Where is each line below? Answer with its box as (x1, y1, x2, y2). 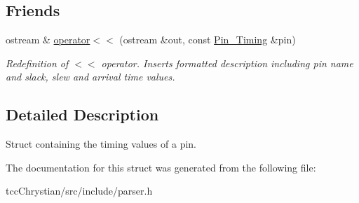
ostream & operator (6, 32, 90, 47)
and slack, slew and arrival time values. (6, 69, 175, 84)
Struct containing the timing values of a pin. (6, 136, 196, 151)
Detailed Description (6, 104, 159, 125)
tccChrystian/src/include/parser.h (6, 183, 153, 198)
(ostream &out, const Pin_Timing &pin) (119, 32, 296, 47)
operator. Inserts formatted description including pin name (101, 55, 353, 70)
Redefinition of (6, 55, 69, 70)
